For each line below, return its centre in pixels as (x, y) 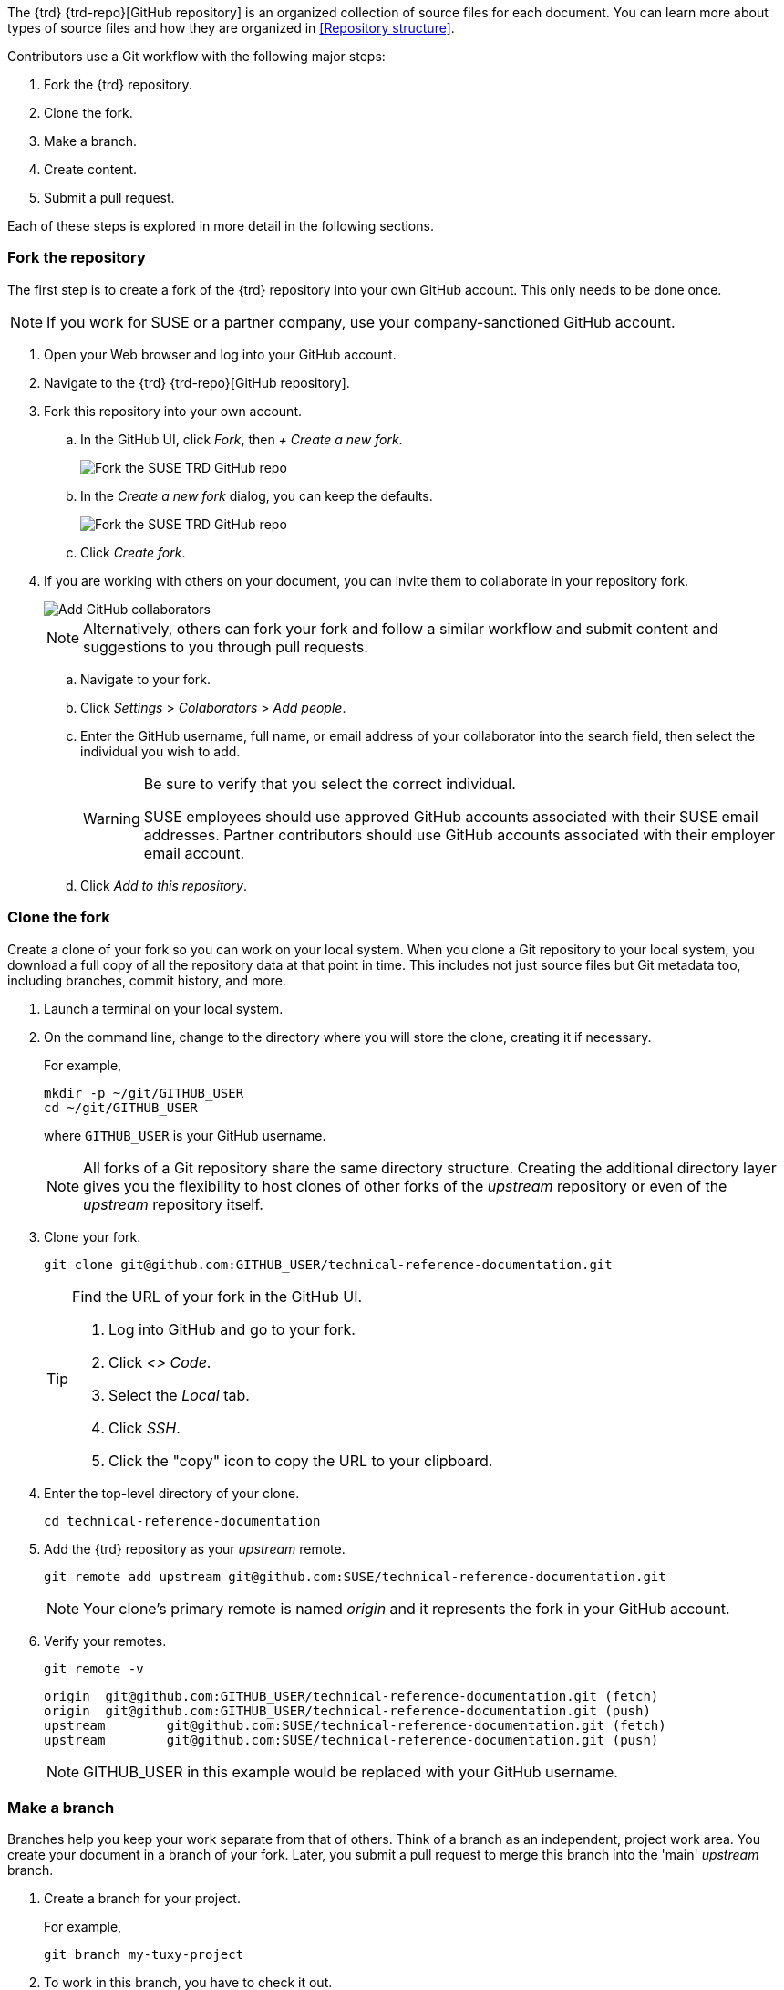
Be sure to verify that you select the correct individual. (330, 783)
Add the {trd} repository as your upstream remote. (195, 1548)
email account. (194, 853)
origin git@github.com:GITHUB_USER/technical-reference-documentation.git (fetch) (351, 1696)
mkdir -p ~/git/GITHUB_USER (144, 1093)
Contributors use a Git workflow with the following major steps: (196, 56)
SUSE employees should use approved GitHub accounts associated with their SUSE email (451, 816)
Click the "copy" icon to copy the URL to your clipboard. (301, 1460)
